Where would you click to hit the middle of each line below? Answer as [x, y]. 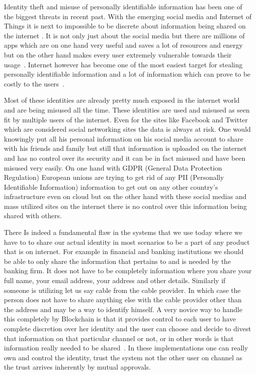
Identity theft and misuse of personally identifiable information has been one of [123, 6]
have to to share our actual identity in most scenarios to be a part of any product [127, 242]
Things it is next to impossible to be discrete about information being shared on [125, 26]
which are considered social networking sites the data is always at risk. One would [128, 129]
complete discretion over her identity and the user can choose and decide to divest [128, 328]
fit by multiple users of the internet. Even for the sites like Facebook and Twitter [126, 119]
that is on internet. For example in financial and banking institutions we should [124, 251]
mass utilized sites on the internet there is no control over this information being [126, 206]
